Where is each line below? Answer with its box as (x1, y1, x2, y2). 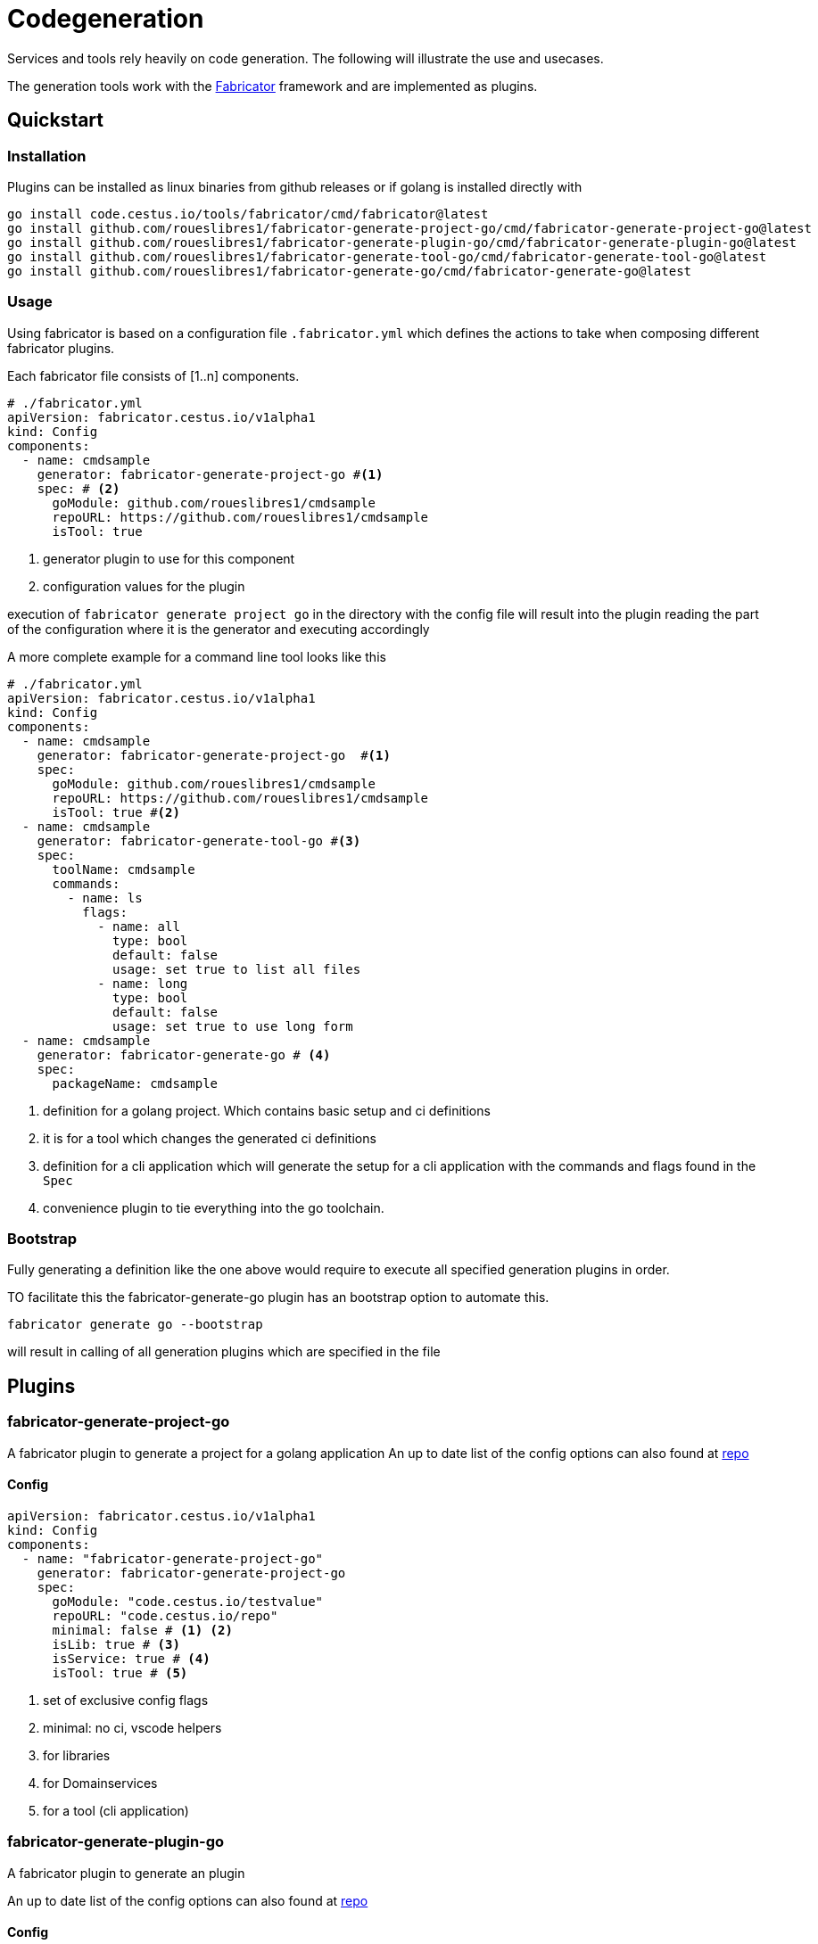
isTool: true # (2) (52, 804, 180, 820)
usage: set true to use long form (112, 1018, 353, 1034)
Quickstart (7, 109, 104, 132)
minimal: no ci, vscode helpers (43, 1719, 222, 1735)
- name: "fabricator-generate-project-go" (21, 1551, 324, 1566)
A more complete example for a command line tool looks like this (7, 648, 386, 664)
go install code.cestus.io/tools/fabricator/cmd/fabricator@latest (7, 206, 489, 221)
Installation (7, 146, 87, 165)
